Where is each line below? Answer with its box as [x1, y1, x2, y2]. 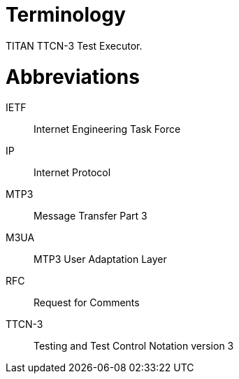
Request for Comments [34, 296, 140, 309]
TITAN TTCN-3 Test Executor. [6, 39, 143, 52]
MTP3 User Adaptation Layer [34, 253, 167, 266]
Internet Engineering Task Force [34, 123, 181, 136]
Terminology [6, 3, 126, 27]
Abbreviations [6, 64, 140, 89]
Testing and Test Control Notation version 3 [34, 340, 234, 352]
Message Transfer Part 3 [34, 210, 147, 222]
